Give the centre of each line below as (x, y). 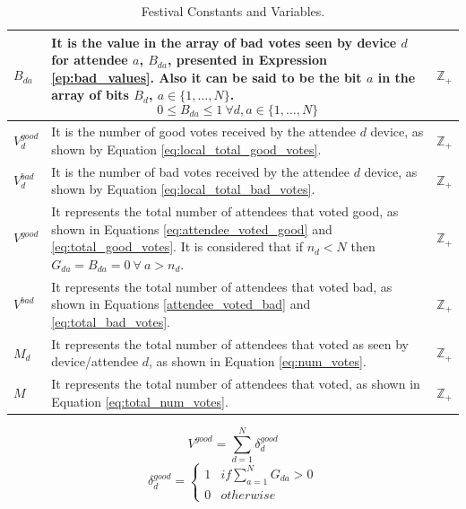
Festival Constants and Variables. (233, 11)
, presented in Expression (247, 60)
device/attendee (95, 361)
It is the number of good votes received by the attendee (203, 132)
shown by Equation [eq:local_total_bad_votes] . (183, 189)
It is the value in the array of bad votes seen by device (224, 42)
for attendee (90, 60)
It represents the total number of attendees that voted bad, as (222, 286)
